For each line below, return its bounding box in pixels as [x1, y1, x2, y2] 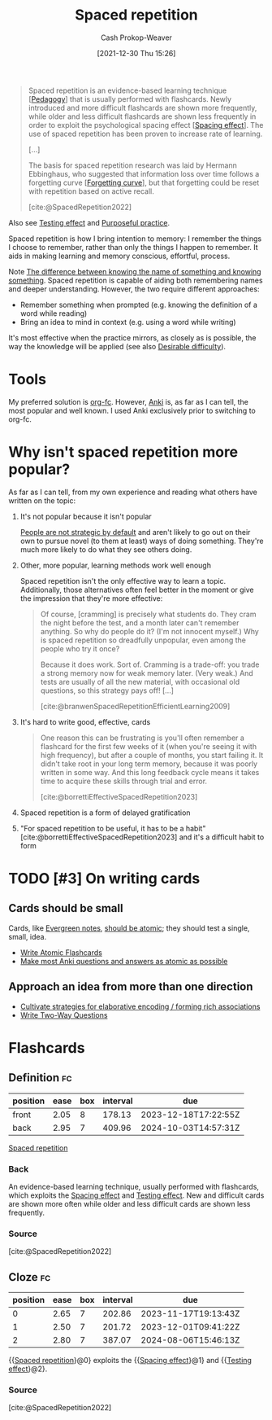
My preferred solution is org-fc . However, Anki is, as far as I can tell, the [8, 397, 249, 406]
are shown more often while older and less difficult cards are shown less [8, 1199, 251, 1208]
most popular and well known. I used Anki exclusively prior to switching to [8, 405, 256, 415]
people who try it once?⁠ [40, 643, 120, 653]
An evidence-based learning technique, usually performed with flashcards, [8, 1181, 260, 1191]
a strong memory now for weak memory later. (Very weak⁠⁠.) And [40, 668, 253, 677]
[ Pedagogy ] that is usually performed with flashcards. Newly [28, 94, 232, 103]
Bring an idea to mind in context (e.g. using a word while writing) [19, 317, 237, 327]
